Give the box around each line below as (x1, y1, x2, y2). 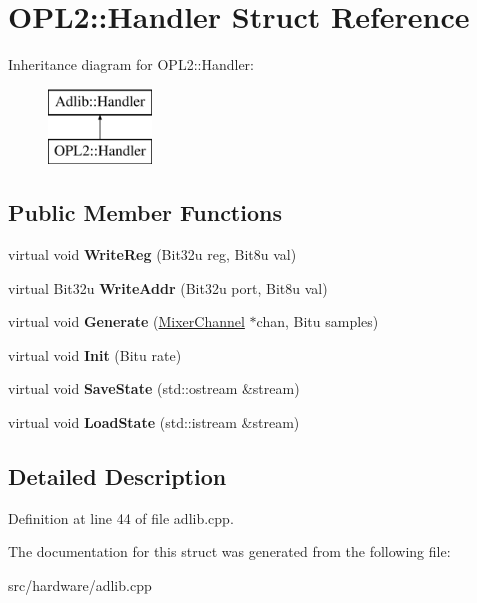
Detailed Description (8, 461, 227, 492)
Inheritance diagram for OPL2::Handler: (8, 54, 254, 75)
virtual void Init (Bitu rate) (8, 344, 182, 365)
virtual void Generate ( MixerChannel (8, 311, 245, 332)
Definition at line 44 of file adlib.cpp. (8, 507, 234, 528)
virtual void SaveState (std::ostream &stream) (8, 378, 300, 399)
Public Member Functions (8, 197, 282, 228)
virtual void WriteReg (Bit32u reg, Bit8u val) (8, 244, 297, 265)
